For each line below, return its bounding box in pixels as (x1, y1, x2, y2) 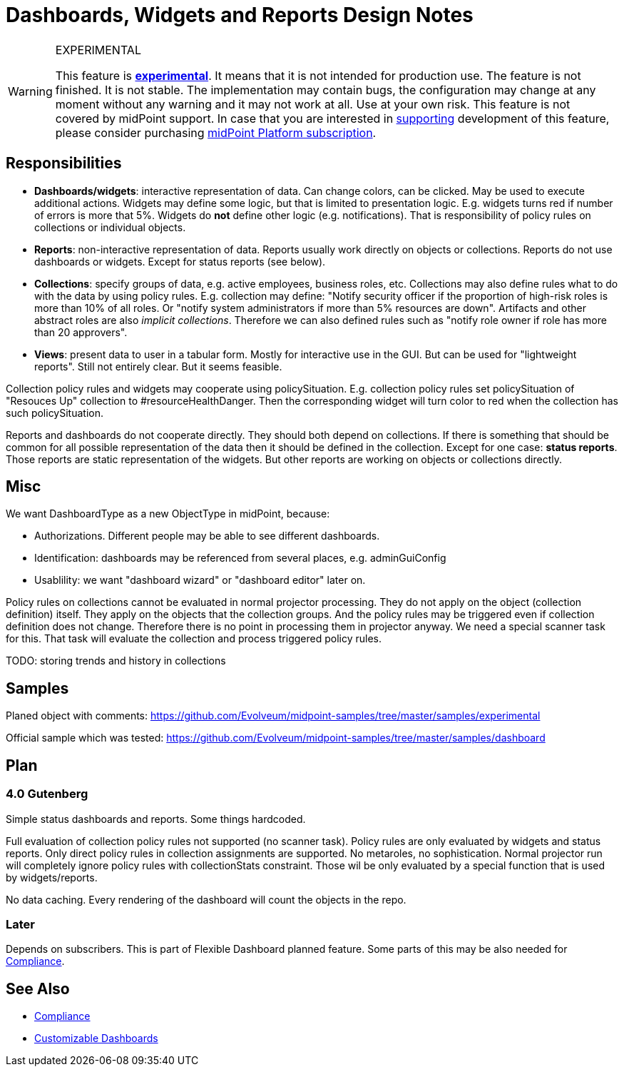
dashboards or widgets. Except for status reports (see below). (34, 255, 326, 268)
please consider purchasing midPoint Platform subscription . (55, 125, 377, 140)
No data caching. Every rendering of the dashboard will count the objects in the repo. (6, 893, 406, 906)
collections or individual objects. (34, 221, 186, 233)
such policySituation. (6, 406, 103, 419)
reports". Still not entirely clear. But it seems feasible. (34, 360, 282, 373)
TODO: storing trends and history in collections (6, 654, 226, 667)
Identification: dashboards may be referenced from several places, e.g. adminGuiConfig (34, 552, 446, 565)
